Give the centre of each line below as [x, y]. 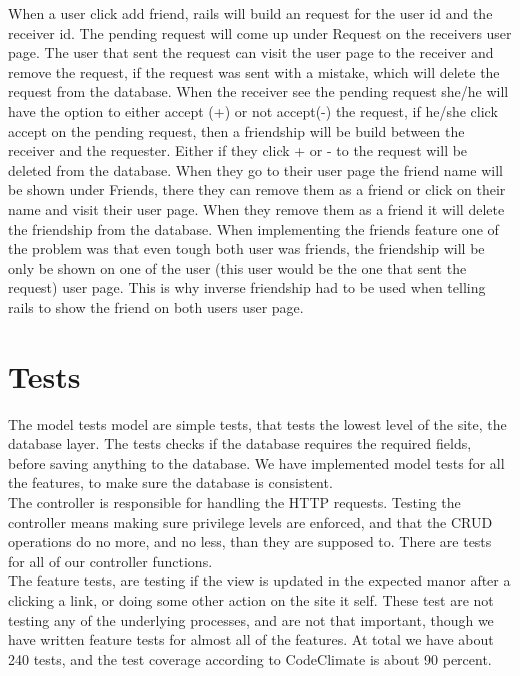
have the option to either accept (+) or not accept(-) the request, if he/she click [253, 110]
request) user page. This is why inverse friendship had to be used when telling [247, 287]
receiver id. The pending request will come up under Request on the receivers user [260, 32]
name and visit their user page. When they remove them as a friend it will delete [256, 208]
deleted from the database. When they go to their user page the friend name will [255, 169]
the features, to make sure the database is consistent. [170, 482]
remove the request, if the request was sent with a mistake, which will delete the [254, 71]
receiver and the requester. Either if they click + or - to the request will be [238, 150]
